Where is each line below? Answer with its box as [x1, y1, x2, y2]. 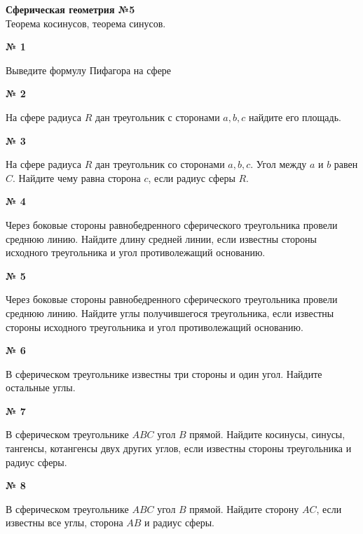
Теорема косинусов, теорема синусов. [6, 15, 166, 30]
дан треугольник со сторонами [95, 157, 225, 171]
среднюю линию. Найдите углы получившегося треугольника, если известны [6, 305, 334, 320]
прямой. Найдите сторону [189, 501, 299, 516]
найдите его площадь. [248, 109, 341, 124]
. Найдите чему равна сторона [13, 170, 141, 185]
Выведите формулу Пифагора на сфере [6, 62, 172, 77]
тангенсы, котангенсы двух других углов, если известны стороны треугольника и [6, 441, 352, 456]
